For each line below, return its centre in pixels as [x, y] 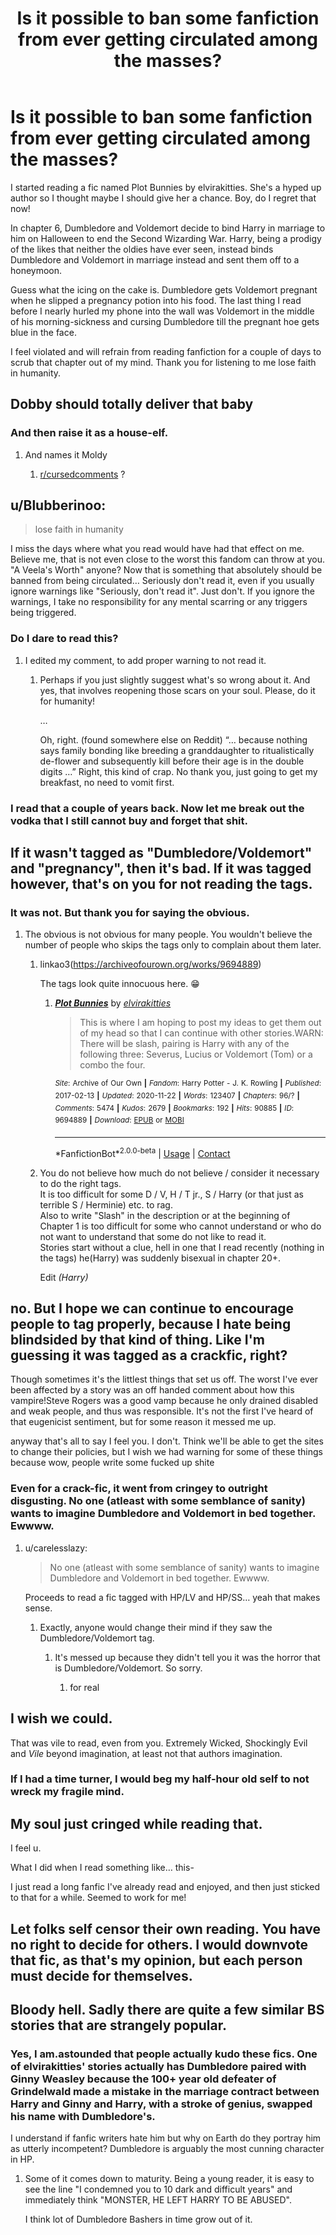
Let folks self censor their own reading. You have [166, 1928]
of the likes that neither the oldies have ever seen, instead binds [142, 249]
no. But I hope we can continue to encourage [152, 1308]
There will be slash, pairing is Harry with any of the [184, 1044]
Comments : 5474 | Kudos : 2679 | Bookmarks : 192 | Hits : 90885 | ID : [174, 1108]
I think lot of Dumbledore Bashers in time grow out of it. [138, 2219]
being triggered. [43, 613]
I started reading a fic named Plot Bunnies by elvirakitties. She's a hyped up [166, 187]
